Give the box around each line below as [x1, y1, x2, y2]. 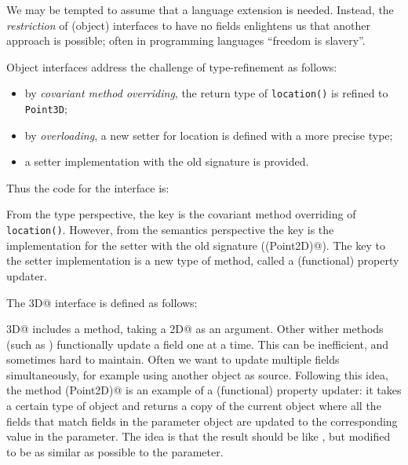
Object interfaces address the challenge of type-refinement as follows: [6, 58, 337, 75]
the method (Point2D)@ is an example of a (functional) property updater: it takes [6, 382, 402, 398]
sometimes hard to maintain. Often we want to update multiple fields [6, 351, 340, 368]
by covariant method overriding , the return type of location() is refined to [24, 85, 388, 101]
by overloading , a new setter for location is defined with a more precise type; [24, 126, 393, 143]
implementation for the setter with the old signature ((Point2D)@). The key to [6, 236, 385, 253]
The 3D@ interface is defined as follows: [6, 294, 198, 310]
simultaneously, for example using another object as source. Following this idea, [6, 366, 388, 383]
